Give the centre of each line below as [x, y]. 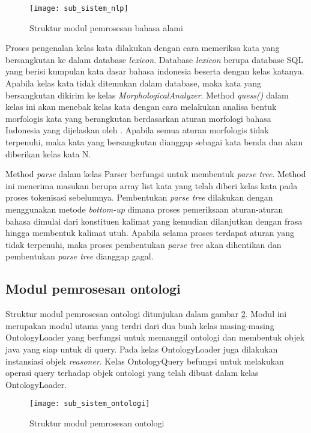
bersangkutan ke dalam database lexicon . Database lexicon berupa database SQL [155, 59]
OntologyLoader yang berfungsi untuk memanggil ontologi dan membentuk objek [155, 337]
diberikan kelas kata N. [48, 153]
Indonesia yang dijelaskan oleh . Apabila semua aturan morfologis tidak [137, 130]
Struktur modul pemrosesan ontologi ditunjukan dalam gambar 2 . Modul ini [146, 314]
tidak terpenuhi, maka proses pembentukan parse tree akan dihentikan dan [143, 244]
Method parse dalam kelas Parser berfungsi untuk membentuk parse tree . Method [156, 174]
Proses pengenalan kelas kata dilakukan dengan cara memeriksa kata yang [143, 48]
